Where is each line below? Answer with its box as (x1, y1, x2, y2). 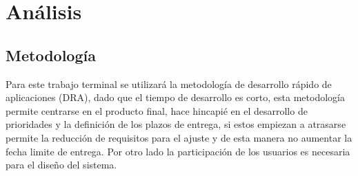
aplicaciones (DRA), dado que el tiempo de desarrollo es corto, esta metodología (6, 90, 345, 104)
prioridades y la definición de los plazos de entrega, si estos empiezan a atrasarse (6, 117, 346, 131)
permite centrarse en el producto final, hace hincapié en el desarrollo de (6, 103, 308, 118)
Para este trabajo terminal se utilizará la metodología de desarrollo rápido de (6, 76, 332, 91)
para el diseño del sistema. (6, 157, 117, 172)
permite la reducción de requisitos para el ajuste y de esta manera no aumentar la (6, 130, 352, 144)
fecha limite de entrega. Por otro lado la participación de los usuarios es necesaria (6, 144, 350, 158)
